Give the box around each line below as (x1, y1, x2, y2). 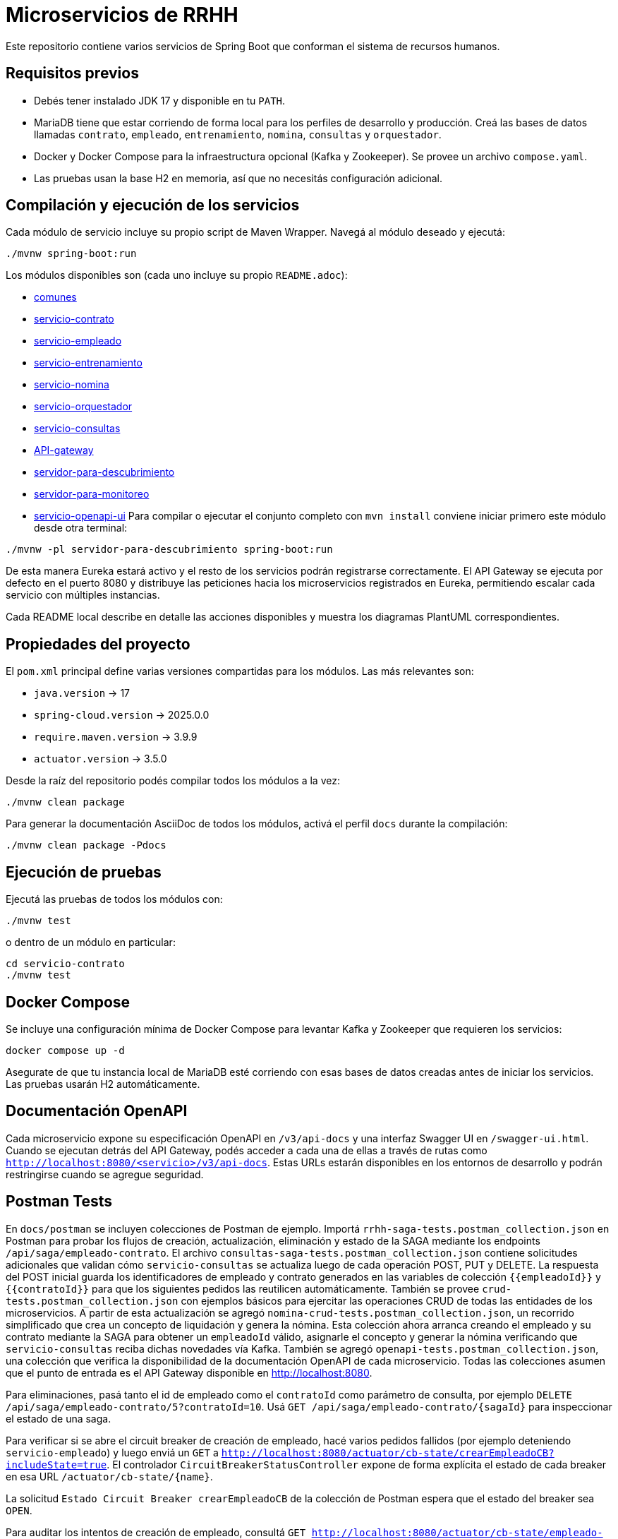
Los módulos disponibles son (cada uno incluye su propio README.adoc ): (6, 269, 348, 282)
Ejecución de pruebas (6, 863, 162, 881)
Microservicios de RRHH (6, 3, 238, 27)
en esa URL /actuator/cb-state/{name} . (6, 1470, 213, 1483)
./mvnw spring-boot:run (6, 248, 137, 260)
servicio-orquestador (34, 400, 133, 413)
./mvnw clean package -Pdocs (6, 839, 166, 851)
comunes (34, 291, 77, 304)
